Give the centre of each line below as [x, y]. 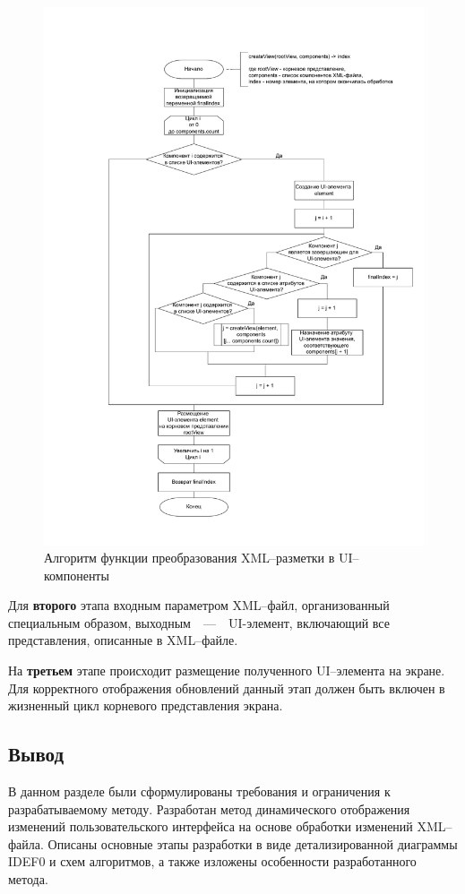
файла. [26, 843]
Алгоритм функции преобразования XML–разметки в [189, 558]
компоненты [77, 575]
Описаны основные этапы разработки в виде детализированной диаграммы [253, 843]
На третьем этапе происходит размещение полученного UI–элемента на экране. [227, 670]
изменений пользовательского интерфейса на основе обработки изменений [211, 826]
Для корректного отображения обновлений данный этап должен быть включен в [227, 688]
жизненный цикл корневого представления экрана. [146, 705]
